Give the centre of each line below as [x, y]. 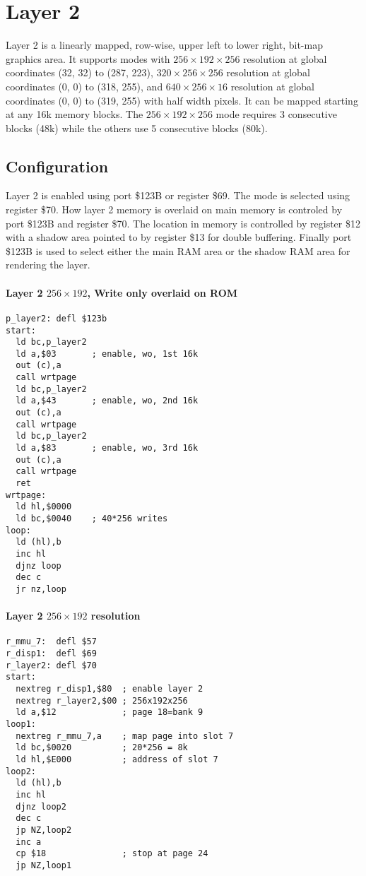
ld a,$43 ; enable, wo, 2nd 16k [107, 401]
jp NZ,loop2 [44, 830]
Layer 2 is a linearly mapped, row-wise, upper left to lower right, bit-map [164, 45]
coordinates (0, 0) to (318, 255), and [84, 86]
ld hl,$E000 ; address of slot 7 [117, 759]
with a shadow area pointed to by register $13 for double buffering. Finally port [179, 237]
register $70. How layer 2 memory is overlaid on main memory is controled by [174, 209]
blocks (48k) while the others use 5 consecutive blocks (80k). [137, 128]
